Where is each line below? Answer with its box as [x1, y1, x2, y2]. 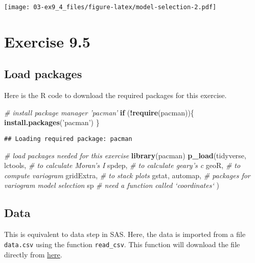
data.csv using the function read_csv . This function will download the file [4, 238, 240, 249]
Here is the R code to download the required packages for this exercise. [4, 90, 227, 101]
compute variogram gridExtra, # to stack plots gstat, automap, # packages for [4, 170, 250, 180]
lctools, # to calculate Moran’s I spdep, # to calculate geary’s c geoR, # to [4, 160, 241, 171]
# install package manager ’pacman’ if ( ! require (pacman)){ [4, 107, 194, 117]
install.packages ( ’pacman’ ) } [4, 117, 100, 128]
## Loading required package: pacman [4, 135, 132, 143]
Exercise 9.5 [4, 31, 90, 52]
